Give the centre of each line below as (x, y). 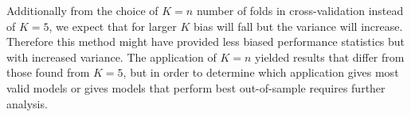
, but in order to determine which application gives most (261, 72)
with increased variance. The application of (112, 57)
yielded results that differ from (330, 57)
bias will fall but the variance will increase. (298, 26)
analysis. (27, 103)
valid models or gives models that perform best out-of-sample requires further (196, 87)
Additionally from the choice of (82, 10)
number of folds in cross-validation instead (300, 10)
